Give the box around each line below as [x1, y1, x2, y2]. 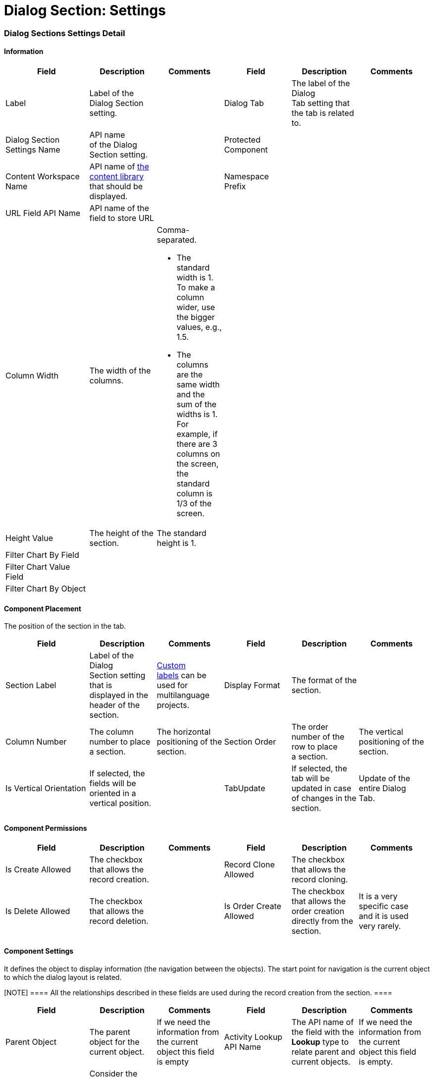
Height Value [5, 533, 53, 543]
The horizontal [157, 727, 211, 737]
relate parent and [291, 1046, 355, 1057]
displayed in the [89, 690, 149, 701]
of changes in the [291, 793, 357, 804]
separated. [157, 234, 197, 245]
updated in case [291, 783, 352, 794]
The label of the [291, 78, 350, 88]
